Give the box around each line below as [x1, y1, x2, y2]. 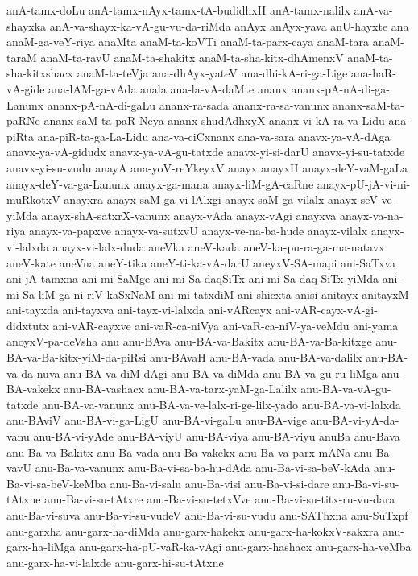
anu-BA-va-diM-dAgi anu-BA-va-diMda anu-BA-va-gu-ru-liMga [64, 364, 378, 381]
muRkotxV [6, 191, 60, 208]
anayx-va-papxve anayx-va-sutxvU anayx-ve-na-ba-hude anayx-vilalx [29, 222, 368, 239]
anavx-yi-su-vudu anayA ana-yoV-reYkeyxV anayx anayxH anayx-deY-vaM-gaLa [6, 159, 408, 176]
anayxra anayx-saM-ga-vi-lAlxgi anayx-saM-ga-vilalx [64, 191, 325, 208]
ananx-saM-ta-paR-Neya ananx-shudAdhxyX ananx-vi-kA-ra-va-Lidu [43, 112, 385, 129]
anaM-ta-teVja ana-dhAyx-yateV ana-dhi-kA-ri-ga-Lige [77, 64, 348, 81]
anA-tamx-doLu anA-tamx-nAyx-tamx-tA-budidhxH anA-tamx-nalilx [6, 2, 350, 18]
